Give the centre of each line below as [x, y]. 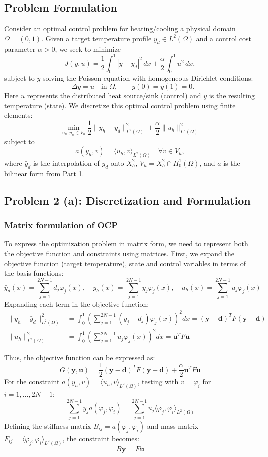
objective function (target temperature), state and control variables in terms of [125, 263]
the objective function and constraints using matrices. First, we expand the [119, 253]
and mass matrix [173, 426]
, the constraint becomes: [101, 438]
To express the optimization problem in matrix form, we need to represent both [126, 244]
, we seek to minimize [88, 48]
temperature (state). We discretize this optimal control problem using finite [120, 105]
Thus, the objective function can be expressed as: [80, 357]
